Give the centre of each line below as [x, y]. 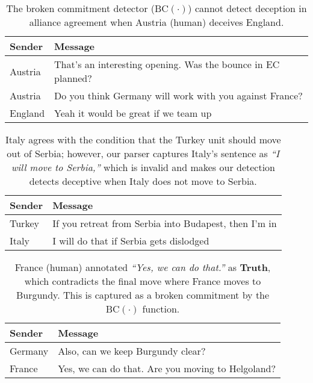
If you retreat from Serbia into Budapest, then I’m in [165, 223]
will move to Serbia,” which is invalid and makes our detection [143, 167]
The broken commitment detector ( [81, 8]
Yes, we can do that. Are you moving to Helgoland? [167, 368]
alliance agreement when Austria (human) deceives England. [156, 22]
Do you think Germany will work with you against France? [178, 95]
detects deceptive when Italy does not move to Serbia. [143, 181]
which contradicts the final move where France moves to [143, 281]
